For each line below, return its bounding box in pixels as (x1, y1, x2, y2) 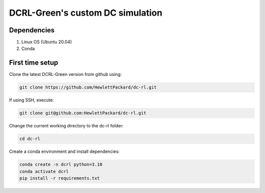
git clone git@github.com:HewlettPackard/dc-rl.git (19, 110, 147, 116)
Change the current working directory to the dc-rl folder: (9, 123, 124, 129)
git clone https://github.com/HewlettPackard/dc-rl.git (19, 85, 157, 90)
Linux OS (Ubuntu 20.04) (21, 39, 72, 45)
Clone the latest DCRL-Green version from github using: (9, 72, 122, 77)
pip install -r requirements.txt (19, 175, 100, 181)
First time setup (9, 59, 58, 67)
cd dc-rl (19, 136, 41, 142)
